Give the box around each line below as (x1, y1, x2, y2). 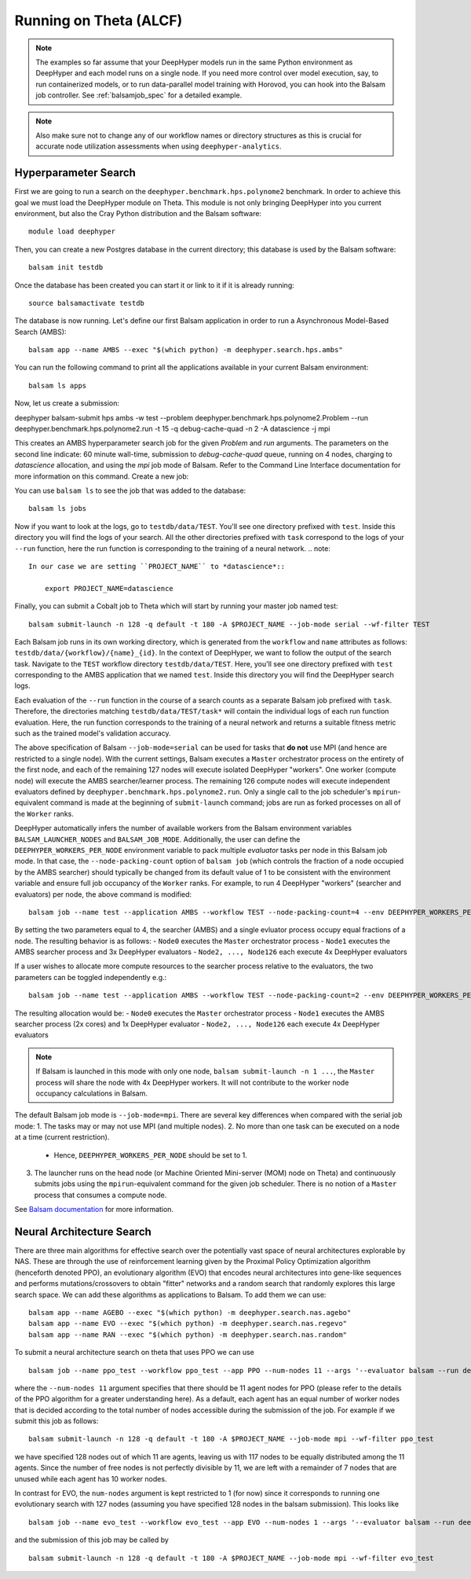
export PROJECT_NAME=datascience (44, 584, 174, 593)
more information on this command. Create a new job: (14, 472, 189, 481)
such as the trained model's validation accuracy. (14, 729, 172, 738)
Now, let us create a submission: (14, 398, 120, 408)
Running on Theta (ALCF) (14, 12, 183, 29)
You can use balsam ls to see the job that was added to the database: (14, 486, 246, 495)
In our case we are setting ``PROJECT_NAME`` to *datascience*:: (28, 562, 286, 571)
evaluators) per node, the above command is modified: (14, 889, 192, 899)
